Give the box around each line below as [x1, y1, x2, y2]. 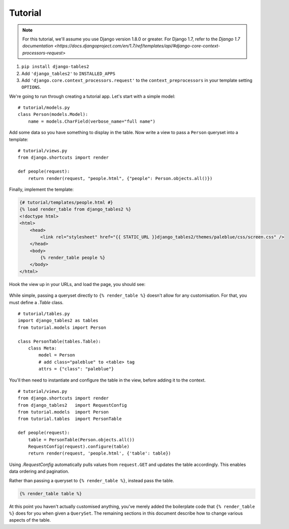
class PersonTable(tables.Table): [18, 338, 101, 344]
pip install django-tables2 [21, 64, 90, 70]
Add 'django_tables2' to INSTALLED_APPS [21, 71, 116, 76]
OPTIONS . [21, 84, 41, 90]
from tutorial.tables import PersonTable [18, 416, 122, 422]
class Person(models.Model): [18, 111, 88, 117]
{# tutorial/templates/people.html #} [19, 200, 113, 205]
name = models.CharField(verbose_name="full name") [28, 118, 156, 124]
